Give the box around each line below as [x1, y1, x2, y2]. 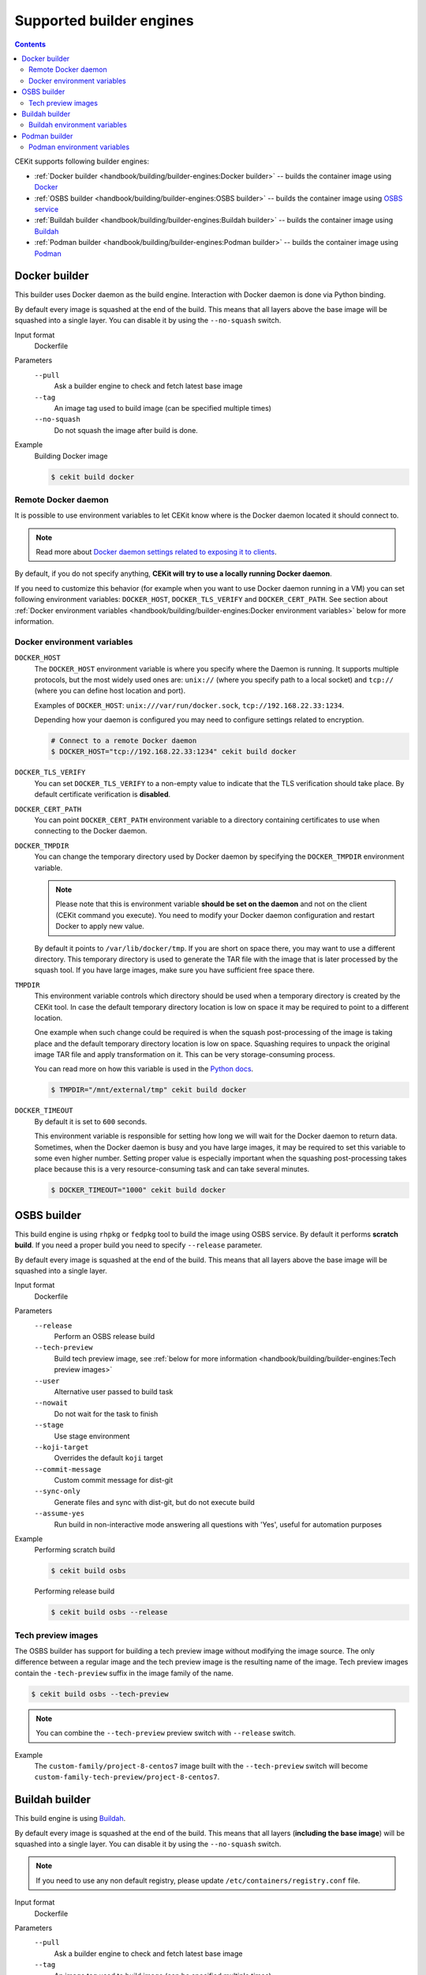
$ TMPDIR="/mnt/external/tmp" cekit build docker [50, 1085, 247, 1094]
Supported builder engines [14, 12, 194, 29]
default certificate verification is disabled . [34, 790, 171, 799]
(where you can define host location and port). [34, 686, 185, 695]
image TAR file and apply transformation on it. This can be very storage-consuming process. [34, 1050, 335, 1059]
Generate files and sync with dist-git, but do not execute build [54, 1497, 256, 1507]
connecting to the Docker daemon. [34, 826, 148, 836]
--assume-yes [34, 1509, 85, 1518]
